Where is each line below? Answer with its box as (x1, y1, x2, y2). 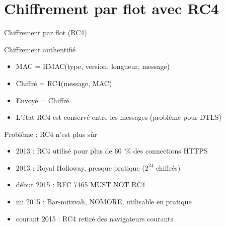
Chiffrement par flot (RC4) (4, 27, 87, 38)
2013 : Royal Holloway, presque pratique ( (16, 162, 145, 173)
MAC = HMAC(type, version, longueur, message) (16, 61, 170, 71)
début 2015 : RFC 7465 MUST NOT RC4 (16, 179, 145, 190)
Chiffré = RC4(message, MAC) (16, 78, 112, 88)
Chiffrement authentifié (4, 44, 76, 54)
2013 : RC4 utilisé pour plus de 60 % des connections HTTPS (16, 145, 208, 156)
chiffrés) (156, 162, 181, 173)
